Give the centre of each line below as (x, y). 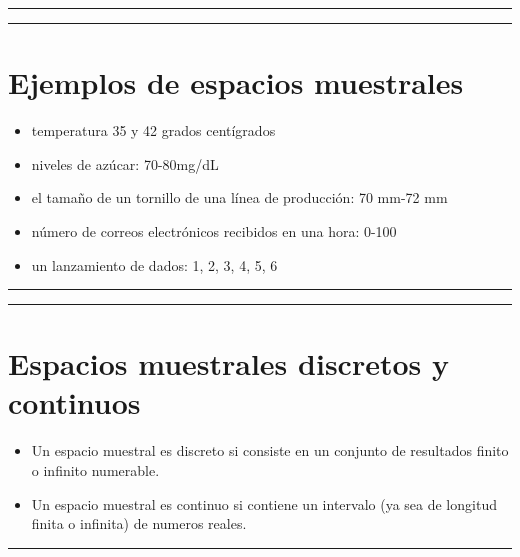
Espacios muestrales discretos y (228, 363)
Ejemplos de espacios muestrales (236, 82)
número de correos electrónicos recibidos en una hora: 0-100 (214, 230)
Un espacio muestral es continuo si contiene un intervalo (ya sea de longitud (264, 503)
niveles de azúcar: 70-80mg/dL (125, 163)
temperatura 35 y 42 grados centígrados (153, 130)
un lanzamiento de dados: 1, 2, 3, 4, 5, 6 (154, 264)
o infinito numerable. (95, 470)
